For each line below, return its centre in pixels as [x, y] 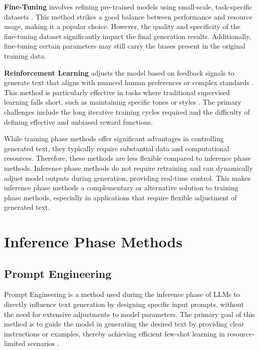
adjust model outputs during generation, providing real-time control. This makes [128, 178]
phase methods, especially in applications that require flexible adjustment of [121, 197]
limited [15, 343]
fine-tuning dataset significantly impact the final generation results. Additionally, [128, 36]
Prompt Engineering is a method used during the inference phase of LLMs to [122, 294]
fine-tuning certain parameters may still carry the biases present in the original [125, 46]
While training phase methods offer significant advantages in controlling [114, 138]
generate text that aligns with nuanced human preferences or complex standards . [129, 82]
